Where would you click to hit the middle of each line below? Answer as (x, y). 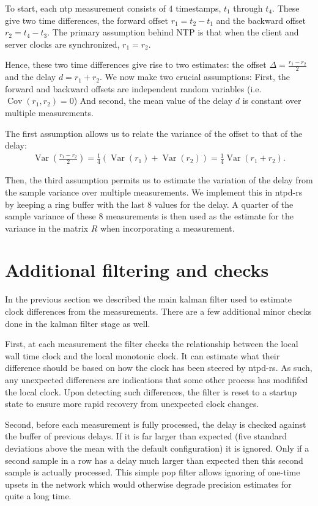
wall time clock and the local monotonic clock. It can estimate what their (142, 355)
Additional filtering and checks (137, 270)
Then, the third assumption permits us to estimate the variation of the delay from (159, 180)
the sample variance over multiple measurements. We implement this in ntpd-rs (154, 192)
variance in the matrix (47, 228)
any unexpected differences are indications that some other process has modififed (157, 379)
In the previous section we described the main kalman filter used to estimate (149, 299)
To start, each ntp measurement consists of (85, 8)
